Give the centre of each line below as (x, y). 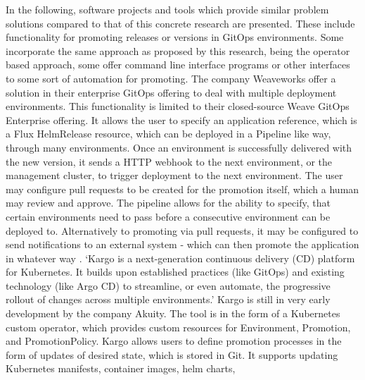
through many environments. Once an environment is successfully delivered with (179, 147)
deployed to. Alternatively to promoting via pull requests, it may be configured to (182, 230)
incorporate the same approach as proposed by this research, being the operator (178, 50)
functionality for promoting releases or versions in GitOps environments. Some (175, 37)
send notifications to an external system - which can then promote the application (182, 244)
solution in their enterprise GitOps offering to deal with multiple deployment (171, 92)
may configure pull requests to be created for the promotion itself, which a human (182, 189)
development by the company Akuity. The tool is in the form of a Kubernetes (173, 313)
